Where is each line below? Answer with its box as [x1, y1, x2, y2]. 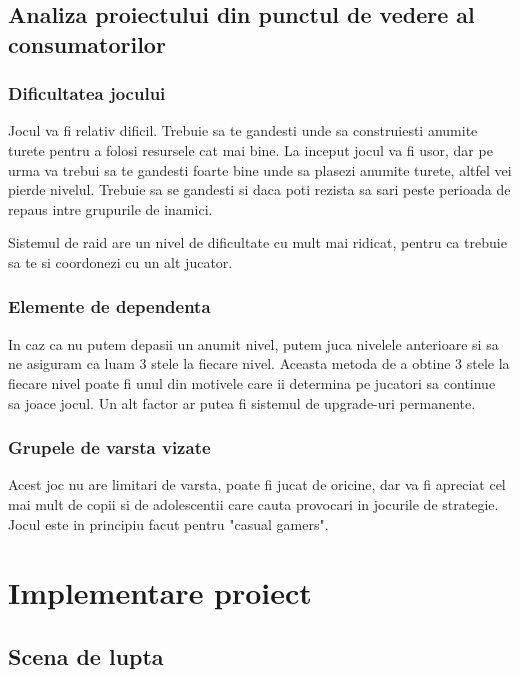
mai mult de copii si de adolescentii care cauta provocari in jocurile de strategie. [8, 493, 499, 514]
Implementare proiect [8, 572, 312, 613]
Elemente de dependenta [8, 294, 211, 319]
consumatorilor [8, 28, 166, 59]
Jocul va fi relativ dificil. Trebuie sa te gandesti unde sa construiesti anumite [8, 120, 478, 141]
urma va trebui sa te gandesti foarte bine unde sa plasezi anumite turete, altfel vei [8, 159, 512, 180]
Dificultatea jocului [8, 81, 166, 106]
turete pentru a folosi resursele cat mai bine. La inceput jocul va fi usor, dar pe [8, 139, 493, 160]
